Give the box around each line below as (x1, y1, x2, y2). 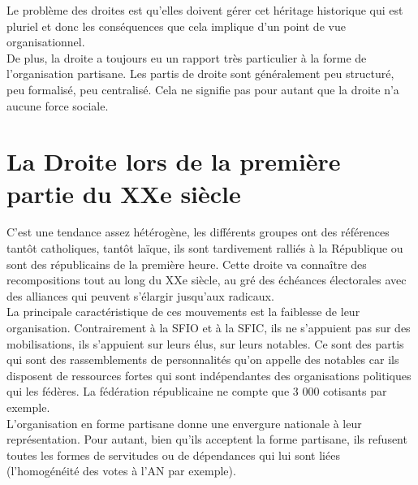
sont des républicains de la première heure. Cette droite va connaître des (6, 255, 367, 272)
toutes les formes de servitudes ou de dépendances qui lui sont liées (6, 446, 340, 463)
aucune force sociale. (6, 97, 109, 114)
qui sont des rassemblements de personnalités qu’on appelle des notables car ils (6, 351, 399, 368)
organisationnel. (6, 33, 85, 50)
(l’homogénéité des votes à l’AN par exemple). (6, 462, 236, 479)
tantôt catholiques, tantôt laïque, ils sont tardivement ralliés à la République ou (6, 240, 403, 257)
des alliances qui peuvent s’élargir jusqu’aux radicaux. (6, 287, 274, 304)
